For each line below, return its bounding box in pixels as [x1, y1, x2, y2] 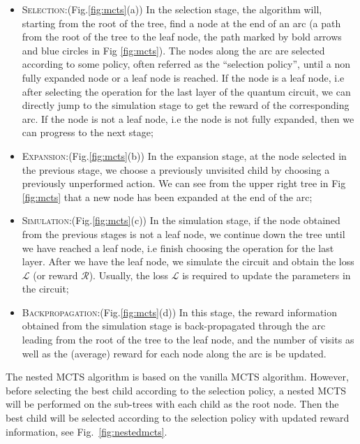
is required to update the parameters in [182, 267, 351, 282]
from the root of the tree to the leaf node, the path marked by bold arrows [22, 29, 342, 44]
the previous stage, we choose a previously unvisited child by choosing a [22, 162, 330, 177]
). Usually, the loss [89, 267, 169, 282]
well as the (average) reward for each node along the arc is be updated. [22, 346, 327, 360]
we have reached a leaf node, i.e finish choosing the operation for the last [22, 240, 334, 255]
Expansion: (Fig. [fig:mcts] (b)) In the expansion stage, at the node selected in [22, 148, 347, 163]
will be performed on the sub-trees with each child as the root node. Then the [6, 397, 339, 411]
